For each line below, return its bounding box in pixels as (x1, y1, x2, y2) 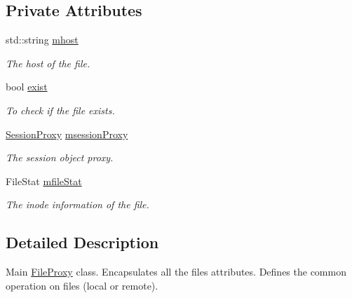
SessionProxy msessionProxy (6, 126, 128, 141)
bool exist (6, 79, 48, 94)
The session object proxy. (6, 150, 114, 165)
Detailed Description (6, 231, 159, 253)
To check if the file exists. (6, 102, 115, 117)
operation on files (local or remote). (6, 278, 158, 292)
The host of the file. (6, 55, 90, 70)
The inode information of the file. (6, 197, 149, 212)
